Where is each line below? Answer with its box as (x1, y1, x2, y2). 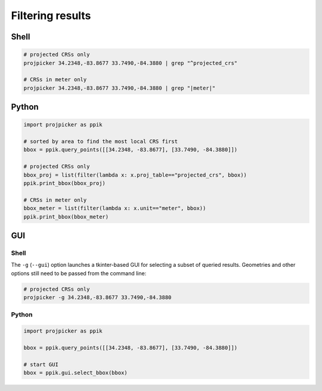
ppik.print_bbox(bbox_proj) (23, 180, 106, 187)
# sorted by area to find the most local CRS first (23, 138, 178, 145)
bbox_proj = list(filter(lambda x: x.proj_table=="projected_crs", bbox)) (23, 171, 247, 178)
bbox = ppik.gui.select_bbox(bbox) (23, 370, 128, 376)
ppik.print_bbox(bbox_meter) (23, 213, 109, 220)
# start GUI (23, 361, 59, 368)
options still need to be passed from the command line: (11, 269, 147, 277)
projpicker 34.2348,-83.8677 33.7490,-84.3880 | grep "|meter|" (23, 84, 216, 91)
